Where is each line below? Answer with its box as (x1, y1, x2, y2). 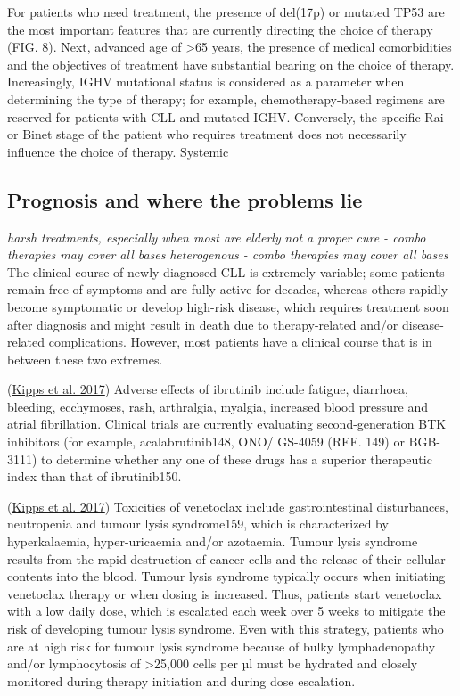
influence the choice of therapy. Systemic (7, 142, 229, 160)
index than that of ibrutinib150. (7, 467, 182, 486)
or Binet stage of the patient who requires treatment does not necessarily (7, 125, 407, 143)
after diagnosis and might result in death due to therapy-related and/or (7, 315, 398, 333)
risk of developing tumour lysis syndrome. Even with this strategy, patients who (7, 619, 444, 638)
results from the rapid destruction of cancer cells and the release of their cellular (7, 549, 446, 568)
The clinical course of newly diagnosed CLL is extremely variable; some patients (7, 262, 445, 281)
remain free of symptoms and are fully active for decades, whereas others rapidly (7, 280, 448, 299)
